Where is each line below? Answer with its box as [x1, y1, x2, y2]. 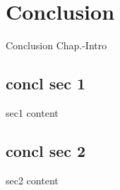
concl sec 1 [6, 72, 86, 94]
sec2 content [6, 172, 59, 187]
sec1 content [6, 105, 59, 120]
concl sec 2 [6, 139, 86, 161]
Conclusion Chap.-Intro [6, 38, 107, 53]
